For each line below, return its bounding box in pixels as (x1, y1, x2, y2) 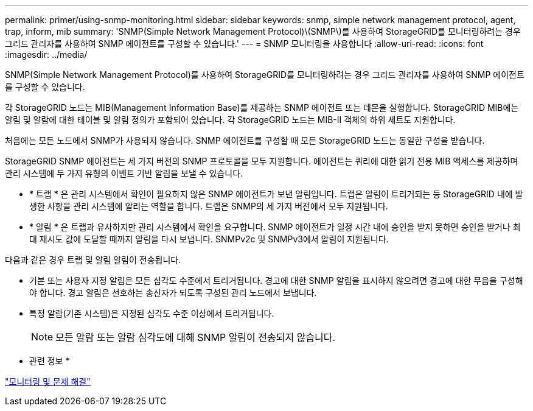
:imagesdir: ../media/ (5, 49, 88, 60)
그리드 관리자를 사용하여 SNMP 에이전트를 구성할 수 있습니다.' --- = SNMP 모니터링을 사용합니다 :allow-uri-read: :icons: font (5, 38, 484, 49)
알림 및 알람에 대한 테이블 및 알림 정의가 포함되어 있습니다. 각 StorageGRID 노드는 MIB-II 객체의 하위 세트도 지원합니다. (5, 114, 456, 125)
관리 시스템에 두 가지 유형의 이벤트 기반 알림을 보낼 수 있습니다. (5, 168, 243, 178)
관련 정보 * (29, 356, 70, 366)
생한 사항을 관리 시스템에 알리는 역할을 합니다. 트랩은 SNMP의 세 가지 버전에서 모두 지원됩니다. (29, 201, 388, 211)
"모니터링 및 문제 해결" (5, 376, 91, 387)
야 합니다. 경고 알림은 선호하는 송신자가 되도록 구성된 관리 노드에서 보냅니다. (29, 287, 317, 298)
